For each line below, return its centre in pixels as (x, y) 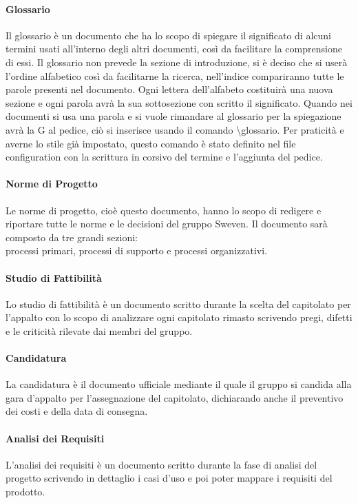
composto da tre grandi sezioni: (72, 237)
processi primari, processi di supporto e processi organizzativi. (136, 250)
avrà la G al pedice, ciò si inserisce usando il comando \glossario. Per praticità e (175, 129)
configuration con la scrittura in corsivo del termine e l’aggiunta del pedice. (164, 157)
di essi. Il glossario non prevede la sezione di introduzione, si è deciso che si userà (177, 62)
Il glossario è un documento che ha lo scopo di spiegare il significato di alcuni (168, 35)
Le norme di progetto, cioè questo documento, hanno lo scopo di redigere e (164, 210)
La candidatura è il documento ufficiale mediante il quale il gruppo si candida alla (179, 384)
